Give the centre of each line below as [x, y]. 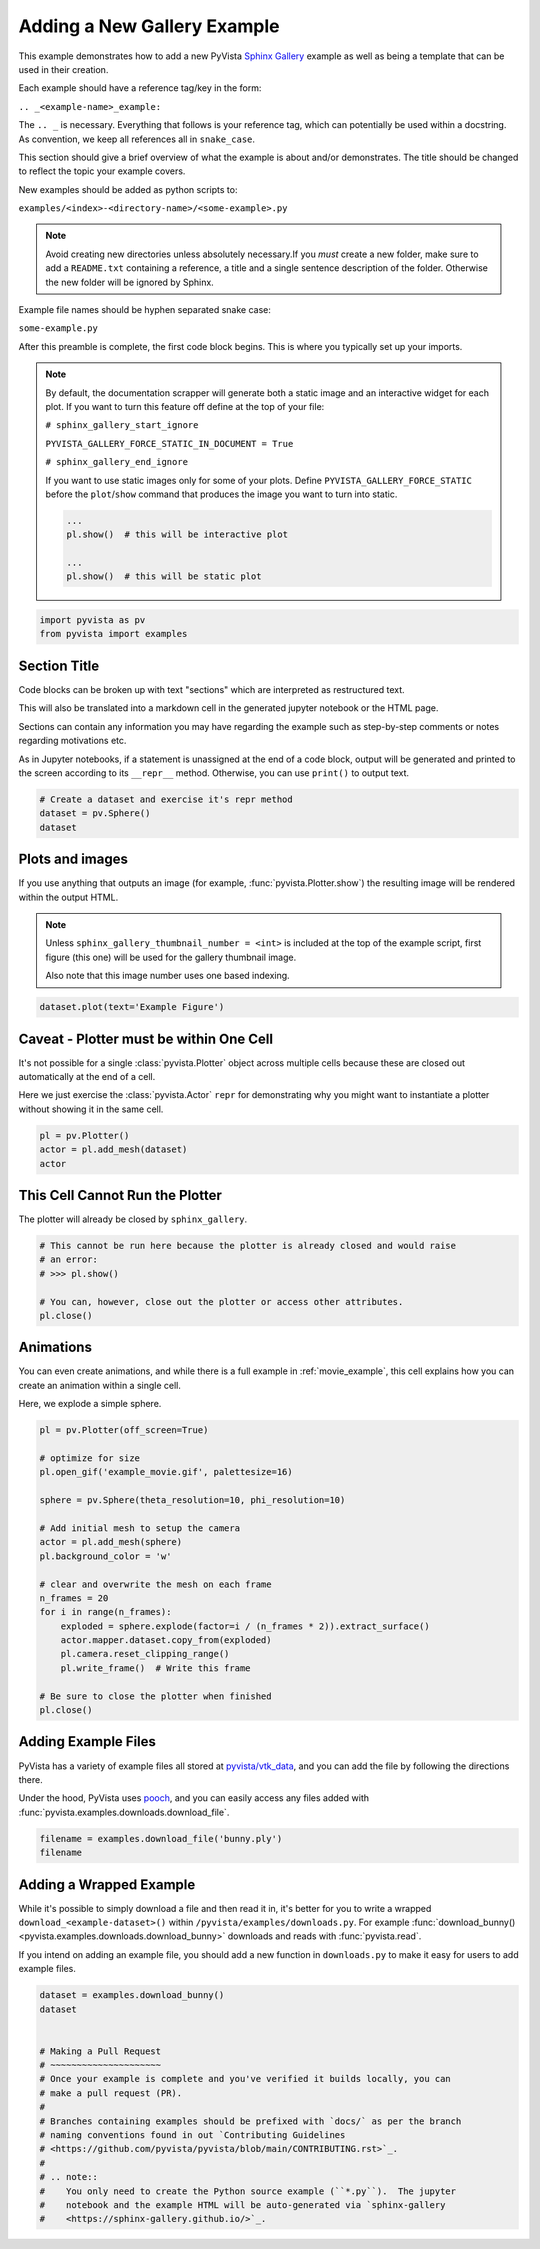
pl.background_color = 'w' [105, 1556]
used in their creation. [63, 69]
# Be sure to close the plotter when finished [155, 1696]
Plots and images [73, 859]
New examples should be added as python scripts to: [128, 189]
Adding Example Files [87, 1741]
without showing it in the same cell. [91, 1109]
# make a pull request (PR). [111, 2093]
